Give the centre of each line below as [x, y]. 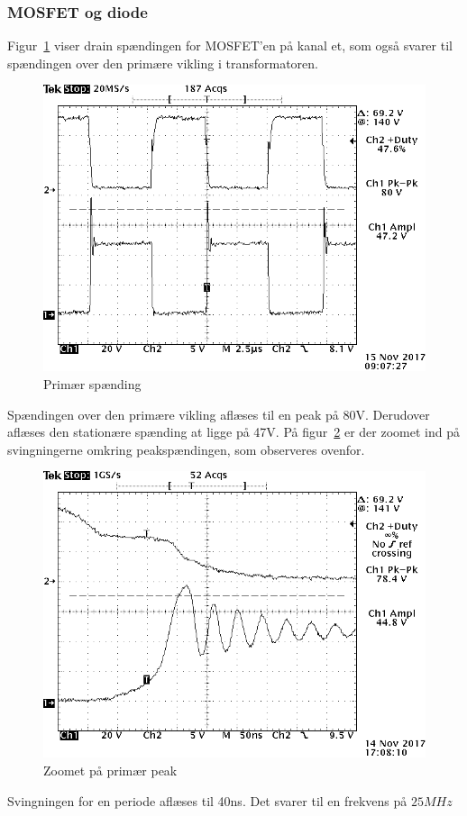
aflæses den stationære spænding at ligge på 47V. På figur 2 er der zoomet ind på [233, 432]
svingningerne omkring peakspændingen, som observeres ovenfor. [186, 449]
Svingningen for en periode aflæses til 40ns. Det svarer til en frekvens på [207, 800]
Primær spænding [92, 384]
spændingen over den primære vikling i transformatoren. [163, 63]
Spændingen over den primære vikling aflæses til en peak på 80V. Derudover [219, 414]
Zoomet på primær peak [110, 770]
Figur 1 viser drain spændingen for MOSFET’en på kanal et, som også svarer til [230, 45]
